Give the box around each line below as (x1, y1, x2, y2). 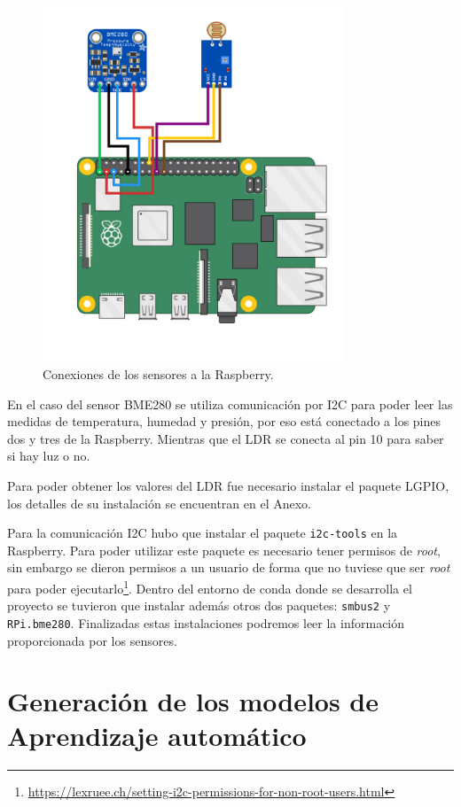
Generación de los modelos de (7, 683, 379, 719)
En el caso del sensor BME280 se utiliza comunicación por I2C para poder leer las (7, 394, 453, 413)
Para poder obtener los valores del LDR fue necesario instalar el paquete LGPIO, (7, 476, 449, 494)
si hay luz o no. (7, 446, 90, 465)
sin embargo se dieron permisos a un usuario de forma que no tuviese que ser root (7, 558, 450, 577)
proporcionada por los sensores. (7, 631, 177, 649)
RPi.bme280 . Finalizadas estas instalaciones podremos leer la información (7, 613, 405, 632)
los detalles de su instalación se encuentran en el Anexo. (7, 493, 311, 512)
